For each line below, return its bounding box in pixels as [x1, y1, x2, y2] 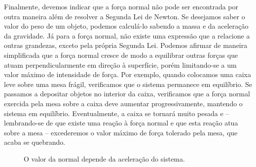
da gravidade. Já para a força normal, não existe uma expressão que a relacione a [4, 30, 250, 41]
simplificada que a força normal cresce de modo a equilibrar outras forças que [4, 49, 238, 60]
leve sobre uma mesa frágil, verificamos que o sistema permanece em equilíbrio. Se [4, 79, 252, 89]
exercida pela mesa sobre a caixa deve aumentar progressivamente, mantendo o [4, 98, 243, 108]
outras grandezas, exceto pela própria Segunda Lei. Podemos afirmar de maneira [4, 40, 248, 50]
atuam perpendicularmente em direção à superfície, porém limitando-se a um [4, 59, 237, 70]
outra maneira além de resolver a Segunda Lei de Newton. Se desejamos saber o [4, 11, 245, 21]
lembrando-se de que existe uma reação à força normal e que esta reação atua [4, 118, 238, 128]
